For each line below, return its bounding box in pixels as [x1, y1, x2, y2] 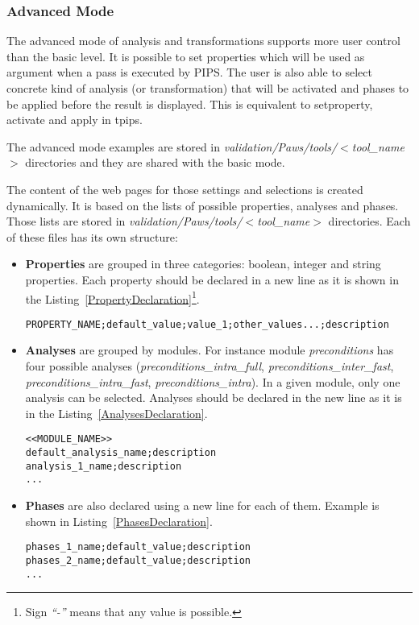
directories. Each [328, 213, 411, 230]
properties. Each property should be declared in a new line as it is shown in [25, 271, 399, 288]
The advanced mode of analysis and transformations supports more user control [6, 32, 400, 49]
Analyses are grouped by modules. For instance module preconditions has [25, 341, 394, 358]
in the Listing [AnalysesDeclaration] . [25, 404, 208, 421]
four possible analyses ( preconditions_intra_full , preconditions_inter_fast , [25, 358, 394, 375]
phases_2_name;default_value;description [25, 554, 251, 566]
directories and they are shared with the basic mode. [25, 154, 285, 171]
